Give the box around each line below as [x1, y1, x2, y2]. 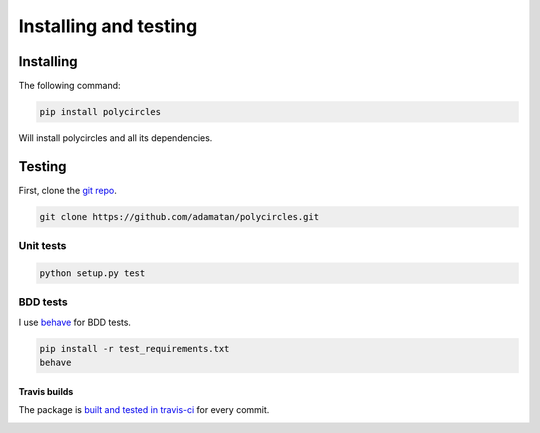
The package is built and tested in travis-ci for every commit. [18, 404, 270, 416]
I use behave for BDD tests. [18, 316, 132, 328]
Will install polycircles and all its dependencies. [18, 132, 213, 144]
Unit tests [18, 239, 67, 253]
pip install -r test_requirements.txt [39, 343, 230, 354]
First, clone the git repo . [18, 184, 117, 196]
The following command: [18, 80, 121, 92]
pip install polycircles [39, 106, 162, 118]
